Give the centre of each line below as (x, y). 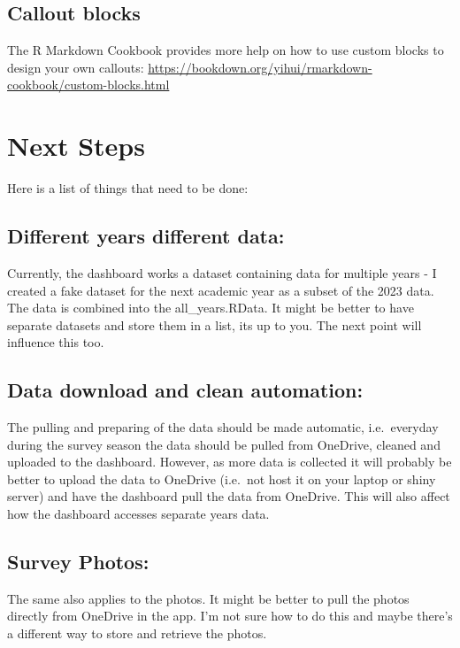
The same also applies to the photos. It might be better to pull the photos (208, 598)
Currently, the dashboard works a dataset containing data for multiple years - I (222, 272)
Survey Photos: (78, 562)
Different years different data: (146, 236)
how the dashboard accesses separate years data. (138, 514)
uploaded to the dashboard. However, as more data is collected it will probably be (230, 462)
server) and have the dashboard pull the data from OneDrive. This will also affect (229, 496)
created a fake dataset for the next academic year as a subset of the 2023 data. (221, 290)
